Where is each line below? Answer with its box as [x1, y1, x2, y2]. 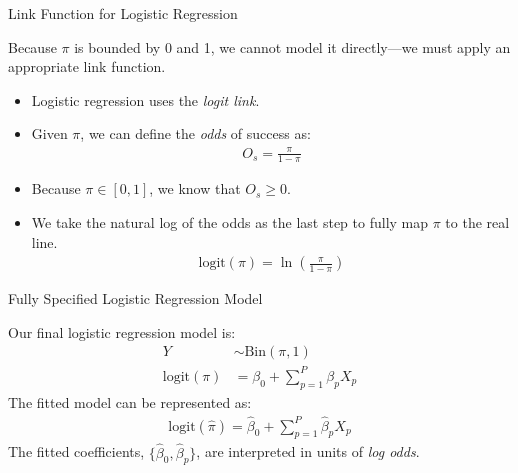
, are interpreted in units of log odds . [196, 441, 420, 462]
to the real [445, 211, 510, 232]
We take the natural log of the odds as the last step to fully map [31, 211, 429, 232]
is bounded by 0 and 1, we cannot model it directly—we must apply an [74, 36, 511, 57]
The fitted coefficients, [8, 441, 145, 462]
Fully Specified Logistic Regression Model [8, 288, 263, 309]
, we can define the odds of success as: [80, 123, 311, 144]
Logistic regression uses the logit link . [31, 89, 260, 110]
